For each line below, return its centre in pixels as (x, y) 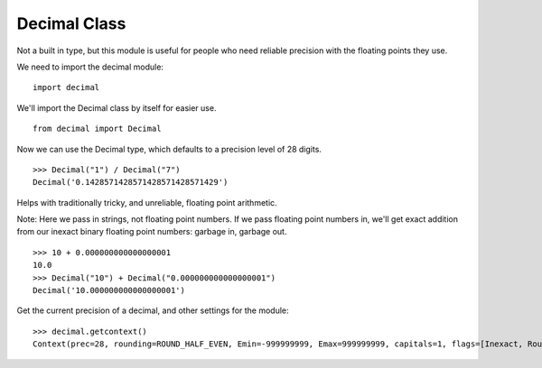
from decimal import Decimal (97, 129)
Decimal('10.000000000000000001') (109, 290)
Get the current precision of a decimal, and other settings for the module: (153, 310)
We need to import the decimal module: (90, 67)
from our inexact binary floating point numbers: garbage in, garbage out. (152, 232)
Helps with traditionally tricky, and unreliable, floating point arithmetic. (147, 202)
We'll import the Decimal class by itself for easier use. (117, 107)
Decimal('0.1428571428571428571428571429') (131, 182)
